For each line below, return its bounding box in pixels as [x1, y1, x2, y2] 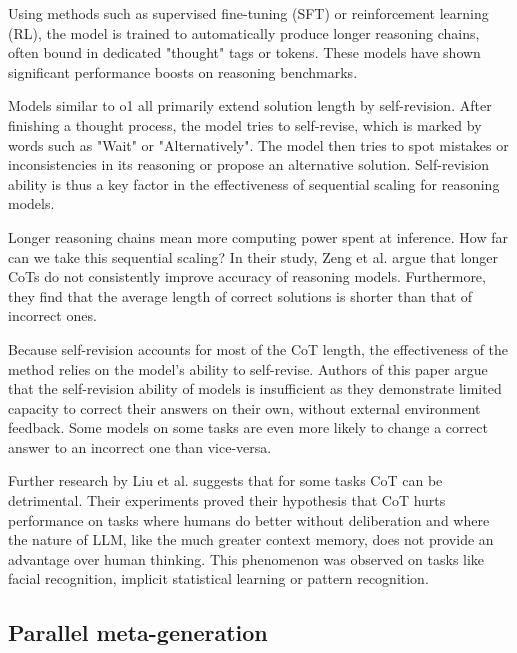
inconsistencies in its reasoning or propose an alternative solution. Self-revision [8, 154, 490, 175]
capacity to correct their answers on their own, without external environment [8, 397, 481, 418]
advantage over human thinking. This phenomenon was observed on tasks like [8, 548, 485, 569]
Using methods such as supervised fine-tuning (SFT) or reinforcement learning [8, 3, 489, 23]
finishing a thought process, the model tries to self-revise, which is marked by [8, 114, 482, 135]
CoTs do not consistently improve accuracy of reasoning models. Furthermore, [8, 266, 486, 287]
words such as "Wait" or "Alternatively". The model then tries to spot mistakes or [8, 134, 509, 155]
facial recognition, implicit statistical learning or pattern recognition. [8, 568, 429, 589]
